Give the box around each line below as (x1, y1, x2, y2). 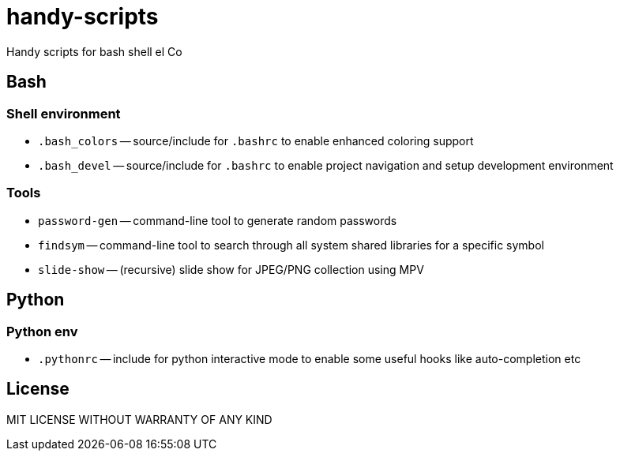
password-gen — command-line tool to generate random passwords (38, 213, 397, 227)
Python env (6, 323, 78, 339)
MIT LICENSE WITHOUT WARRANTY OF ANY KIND (6, 412, 272, 426)
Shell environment (6, 105, 121, 122)
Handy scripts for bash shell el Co (6, 44, 182, 58)
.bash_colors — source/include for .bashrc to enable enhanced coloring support (38, 133, 474, 148)
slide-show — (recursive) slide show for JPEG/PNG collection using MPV (38, 262, 424, 276)
